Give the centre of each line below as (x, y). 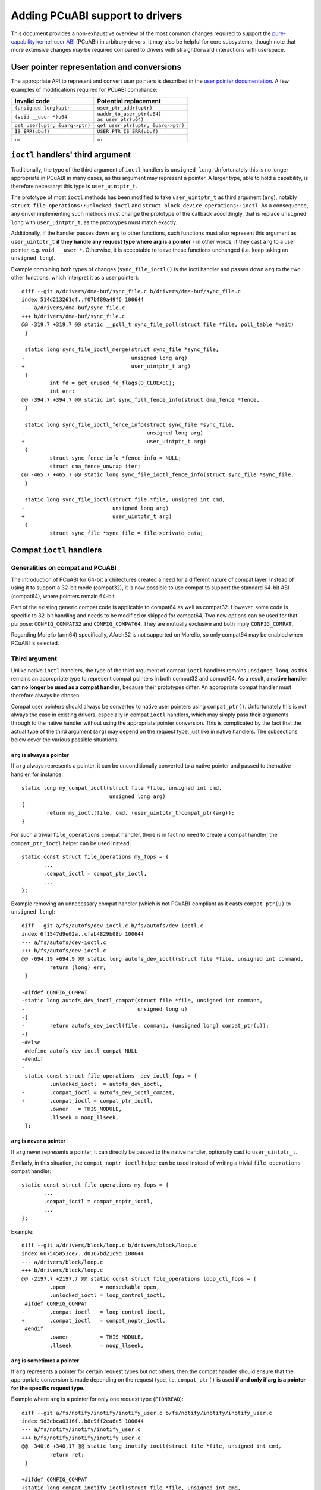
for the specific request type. (48, 1388)
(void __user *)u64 (41, 117)
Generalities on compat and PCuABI (64, 567)
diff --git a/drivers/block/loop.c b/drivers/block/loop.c (109, 1245)
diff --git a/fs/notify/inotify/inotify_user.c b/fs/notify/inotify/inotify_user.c (147, 1413)
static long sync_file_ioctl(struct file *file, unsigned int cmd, (125, 500)
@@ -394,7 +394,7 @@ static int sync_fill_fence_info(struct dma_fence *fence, (141, 400)
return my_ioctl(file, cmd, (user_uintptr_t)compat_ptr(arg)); (141, 813)
